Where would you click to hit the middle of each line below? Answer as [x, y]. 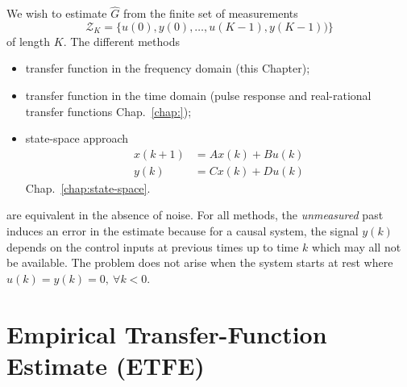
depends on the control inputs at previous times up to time [153, 246]
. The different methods [122, 41]
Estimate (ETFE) [106, 365]
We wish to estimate [57, 13]
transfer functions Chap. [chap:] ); [108, 111]
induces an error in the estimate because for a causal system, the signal [183, 231]
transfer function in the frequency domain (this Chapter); [168, 68]
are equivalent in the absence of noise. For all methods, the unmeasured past [195, 215]
